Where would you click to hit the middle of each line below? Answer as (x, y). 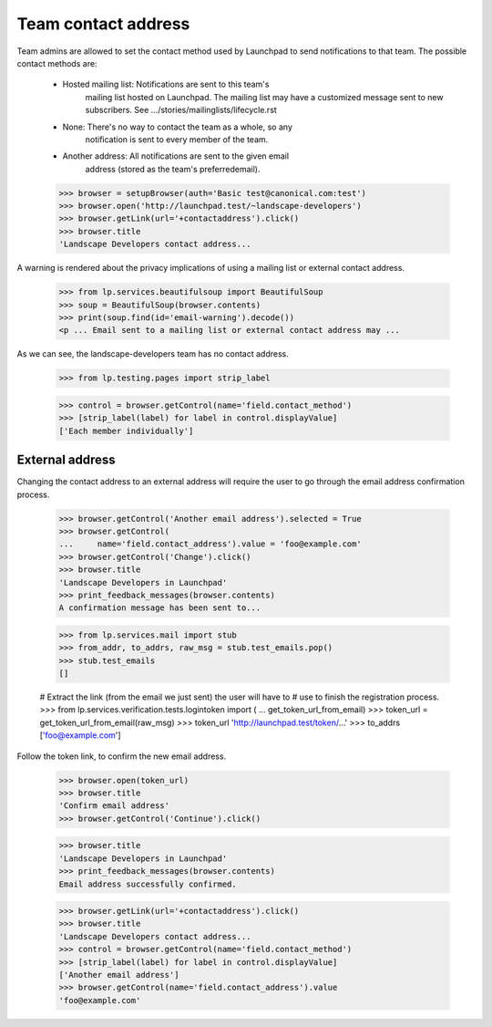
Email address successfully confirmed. (148, 884)
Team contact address (103, 24)
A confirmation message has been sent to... (160, 608)
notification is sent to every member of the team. (177, 139)
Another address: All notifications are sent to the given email (176, 156)
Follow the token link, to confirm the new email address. (122, 756)
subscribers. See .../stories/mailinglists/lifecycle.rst (181, 110)
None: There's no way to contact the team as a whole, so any (178, 127)
